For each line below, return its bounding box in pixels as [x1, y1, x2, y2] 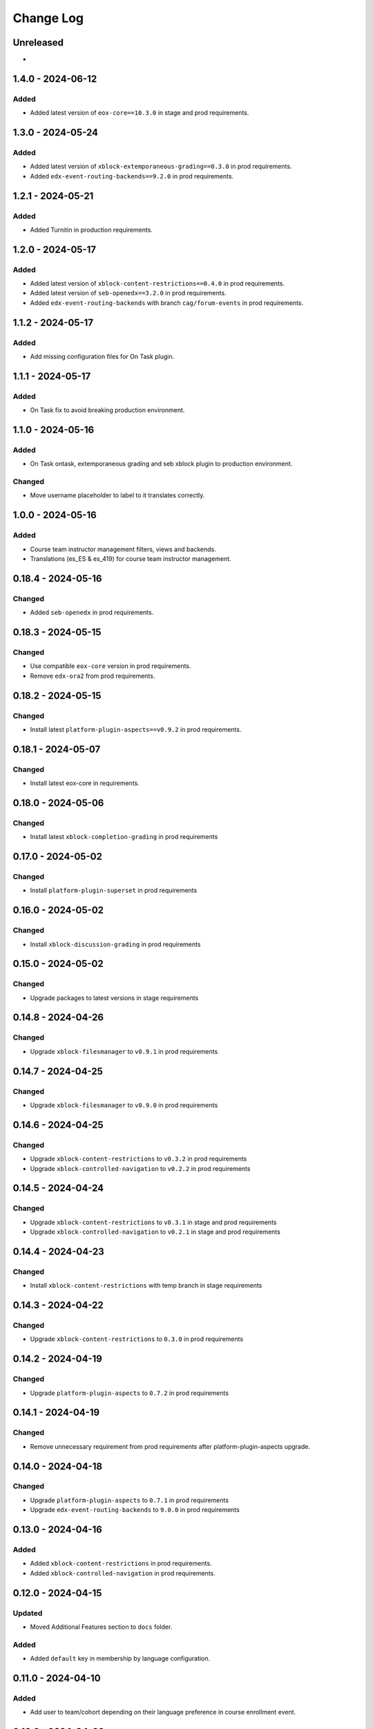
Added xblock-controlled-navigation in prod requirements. [30, 1569, 216, 1577]
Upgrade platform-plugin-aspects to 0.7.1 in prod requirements [30, 1496, 229, 1504]
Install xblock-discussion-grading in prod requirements [30, 940, 201, 948]
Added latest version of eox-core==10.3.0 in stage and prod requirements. [30, 109, 249, 117]
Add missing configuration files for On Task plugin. [30, 353, 175, 361]
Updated [12, 1608, 43, 1618]
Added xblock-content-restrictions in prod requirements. [30, 1560, 212, 1568]
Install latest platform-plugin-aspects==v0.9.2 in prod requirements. [30, 725, 242, 733]
